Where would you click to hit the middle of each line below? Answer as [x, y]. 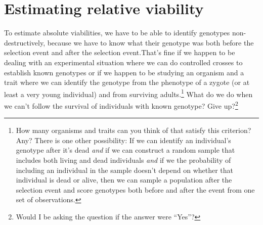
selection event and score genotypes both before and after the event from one [135, 189]
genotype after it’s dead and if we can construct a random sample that [125, 150]
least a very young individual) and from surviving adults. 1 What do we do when [128, 93]
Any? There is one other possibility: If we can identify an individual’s [123, 140]
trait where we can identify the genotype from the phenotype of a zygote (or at [127, 82]
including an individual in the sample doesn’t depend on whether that [125, 170]
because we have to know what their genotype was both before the [150, 42]
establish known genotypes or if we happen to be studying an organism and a [124, 72]
